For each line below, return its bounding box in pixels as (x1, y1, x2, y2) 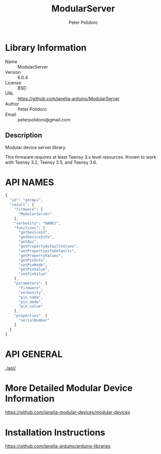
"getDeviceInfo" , (18, 235, 54, 240)
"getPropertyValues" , (18, 253, 63, 258)
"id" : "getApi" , (9, 197, 43, 203)
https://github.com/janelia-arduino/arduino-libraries (5, 443, 110, 449)
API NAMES (5, 177, 54, 188)
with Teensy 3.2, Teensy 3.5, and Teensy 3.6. (5, 159, 98, 165)
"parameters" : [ (14, 281, 48, 286)
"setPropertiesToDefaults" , (18, 248, 77, 254)
